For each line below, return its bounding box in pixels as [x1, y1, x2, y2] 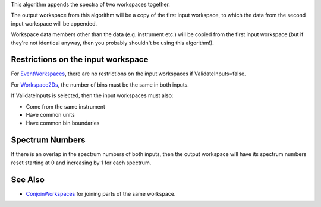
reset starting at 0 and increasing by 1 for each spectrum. [11, 159, 152, 166]
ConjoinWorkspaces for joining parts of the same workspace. [26, 190, 176, 197]
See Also [11, 174, 45, 184]
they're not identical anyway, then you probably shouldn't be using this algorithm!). [11, 39, 214, 46]
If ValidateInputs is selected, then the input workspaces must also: [11, 92, 174, 99]
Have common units [26, 112, 75, 119]
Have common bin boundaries [26, 119, 100, 127]
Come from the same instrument [26, 103, 105, 110]
